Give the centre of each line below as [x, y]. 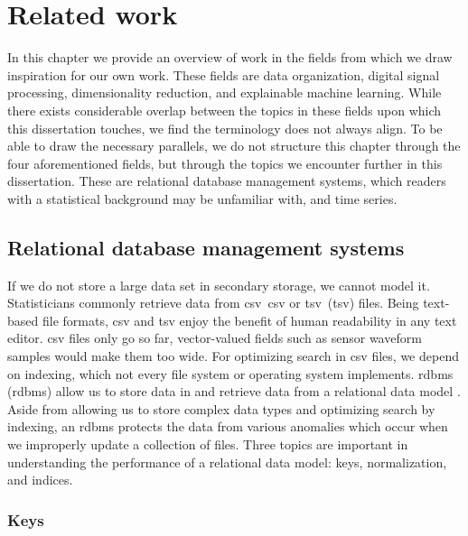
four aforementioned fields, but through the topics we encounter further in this [225, 163]
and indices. [40, 480]
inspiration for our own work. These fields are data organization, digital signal [224, 74]
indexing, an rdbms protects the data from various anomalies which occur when [228, 426]
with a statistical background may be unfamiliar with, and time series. [202, 198]
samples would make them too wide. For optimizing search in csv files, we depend [233, 356]
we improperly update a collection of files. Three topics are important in [208, 444]
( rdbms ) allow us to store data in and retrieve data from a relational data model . [234, 391]
